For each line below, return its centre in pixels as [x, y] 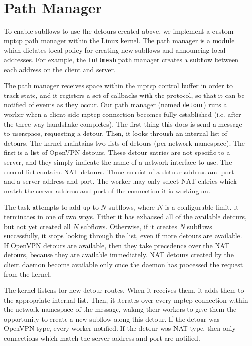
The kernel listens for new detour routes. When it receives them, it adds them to [124, 290]
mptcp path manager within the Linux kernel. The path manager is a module [119, 40]
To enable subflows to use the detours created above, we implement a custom [119, 31]
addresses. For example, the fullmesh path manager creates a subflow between [121, 59]
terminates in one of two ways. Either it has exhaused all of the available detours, [126, 216]
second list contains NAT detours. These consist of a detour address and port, [120, 171]
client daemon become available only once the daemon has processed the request [124, 264]
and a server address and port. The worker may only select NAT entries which [120, 181]
